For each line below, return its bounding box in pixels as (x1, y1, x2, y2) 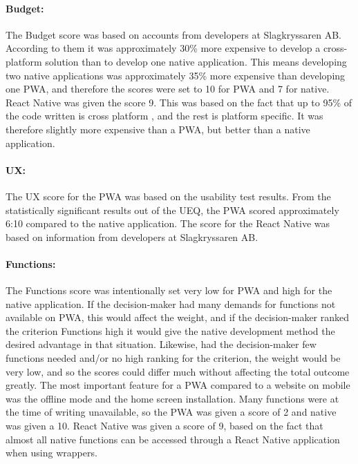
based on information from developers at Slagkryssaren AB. (6, 229, 258, 244)
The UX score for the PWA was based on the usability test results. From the (6, 188, 331, 203)
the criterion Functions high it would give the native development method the (6, 323, 335, 338)
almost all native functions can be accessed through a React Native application (6, 432, 340, 446)
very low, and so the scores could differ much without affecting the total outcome (6, 364, 350, 378)
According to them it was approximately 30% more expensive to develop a (6, 41, 321, 55)
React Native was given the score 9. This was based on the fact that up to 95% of (6, 95, 352, 109)
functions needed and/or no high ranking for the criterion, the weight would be (6, 351, 341, 365)
